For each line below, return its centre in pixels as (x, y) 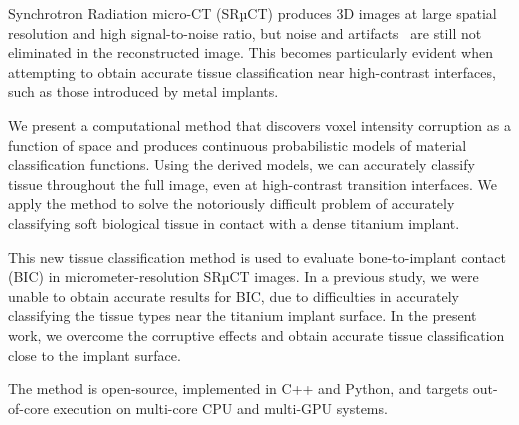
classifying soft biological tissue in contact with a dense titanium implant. (234, 222)
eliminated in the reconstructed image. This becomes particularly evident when (250, 52)
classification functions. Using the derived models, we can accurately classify (241, 164)
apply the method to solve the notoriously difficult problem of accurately (231, 203)
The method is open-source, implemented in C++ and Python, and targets (238, 388)
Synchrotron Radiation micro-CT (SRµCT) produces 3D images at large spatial (252, 13)
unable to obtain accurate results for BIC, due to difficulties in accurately (233, 295)
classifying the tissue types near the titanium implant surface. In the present (242, 315)
